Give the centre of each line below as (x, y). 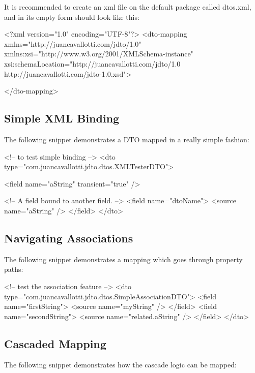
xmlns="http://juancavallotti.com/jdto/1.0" (73, 43)
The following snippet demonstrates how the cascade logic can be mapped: (120, 365)
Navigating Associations (69, 238)
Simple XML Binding (62, 118)
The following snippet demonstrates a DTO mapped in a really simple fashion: (127, 139)
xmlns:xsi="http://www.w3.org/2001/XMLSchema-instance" (99, 54)
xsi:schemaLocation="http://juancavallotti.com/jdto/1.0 (92, 63)
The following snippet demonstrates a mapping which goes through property (123, 259)
